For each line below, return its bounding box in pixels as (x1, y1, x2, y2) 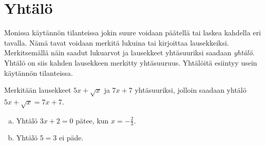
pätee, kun (75, 115, 109, 126)
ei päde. (59, 132, 84, 143)
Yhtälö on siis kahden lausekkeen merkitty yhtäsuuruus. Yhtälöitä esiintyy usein (4, 57, 257, 68)
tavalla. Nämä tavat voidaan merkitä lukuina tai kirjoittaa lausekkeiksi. (4, 37, 229, 48)
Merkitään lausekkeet (4, 85, 71, 95)
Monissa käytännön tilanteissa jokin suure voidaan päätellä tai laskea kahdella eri (4, 27, 261, 38)
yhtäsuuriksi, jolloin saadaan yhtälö (135, 85, 247, 95)
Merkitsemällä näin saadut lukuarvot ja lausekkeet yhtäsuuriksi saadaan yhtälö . (4, 47, 255, 58)
